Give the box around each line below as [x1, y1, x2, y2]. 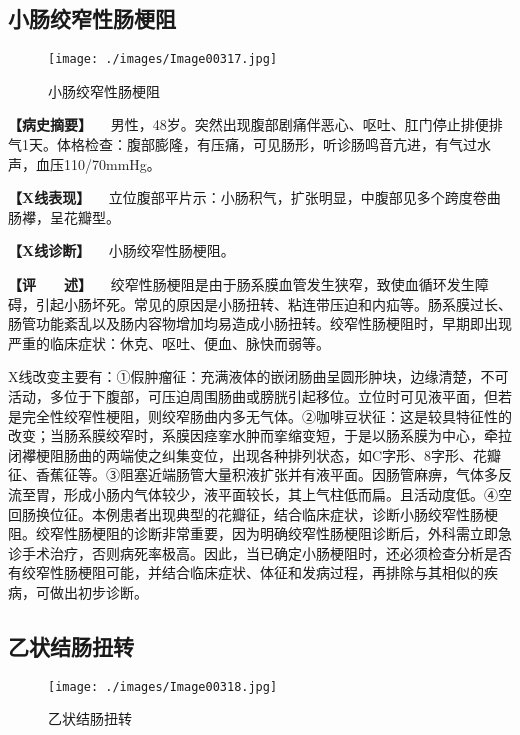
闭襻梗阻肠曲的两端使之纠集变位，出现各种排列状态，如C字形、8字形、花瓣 [8, 444, 502, 465]
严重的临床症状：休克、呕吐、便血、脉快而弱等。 [8, 332, 330, 353]
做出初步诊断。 [49, 581, 148, 602]
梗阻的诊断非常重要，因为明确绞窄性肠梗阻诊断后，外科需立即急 [91, 523, 512, 544]
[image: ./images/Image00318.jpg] [48, 679, 278, 694]
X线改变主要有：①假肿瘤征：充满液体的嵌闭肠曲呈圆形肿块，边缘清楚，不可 [8, 366, 509, 387]
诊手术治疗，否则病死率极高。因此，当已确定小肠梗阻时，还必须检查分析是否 [8, 542, 512, 563]
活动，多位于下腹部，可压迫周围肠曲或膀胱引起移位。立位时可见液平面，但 [8, 385, 498, 406]
